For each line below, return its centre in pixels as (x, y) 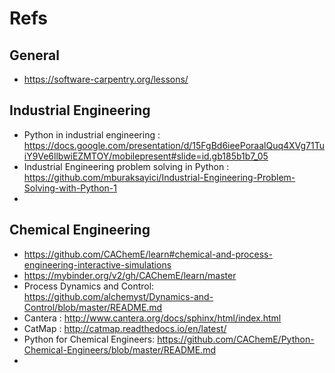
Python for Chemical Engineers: (89, 339)
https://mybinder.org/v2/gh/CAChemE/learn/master (130, 275)
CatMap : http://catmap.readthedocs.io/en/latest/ (125, 328)
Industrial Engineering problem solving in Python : (126, 166)
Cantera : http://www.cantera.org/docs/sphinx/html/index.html (152, 318)
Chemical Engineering (80, 230)
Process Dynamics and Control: (89, 286)
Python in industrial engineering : (92, 134)
